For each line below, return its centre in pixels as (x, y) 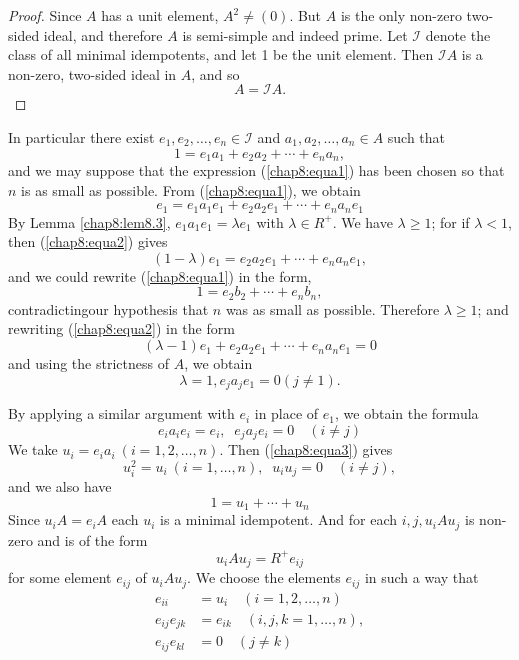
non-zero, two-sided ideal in (92, 73)
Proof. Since (45, 15)
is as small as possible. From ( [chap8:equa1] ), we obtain (191, 189)
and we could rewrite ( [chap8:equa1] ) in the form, (160, 275)
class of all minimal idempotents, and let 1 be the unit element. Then (221, 54)
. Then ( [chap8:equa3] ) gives (306, 449)
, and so (215, 73)
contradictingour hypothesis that (108, 308)
